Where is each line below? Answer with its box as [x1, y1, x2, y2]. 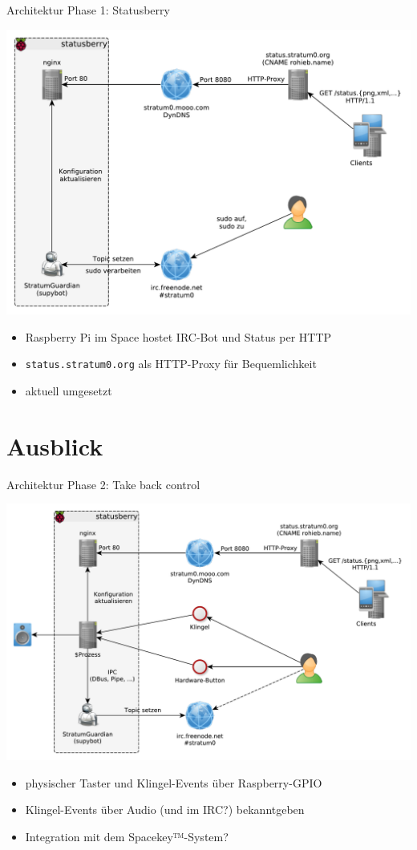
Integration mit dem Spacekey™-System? [25, 828, 229, 844]
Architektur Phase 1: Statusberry [6, 2, 170, 18]
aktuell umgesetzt [25, 382, 112, 399]
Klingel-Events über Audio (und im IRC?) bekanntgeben [25, 801, 305, 818]
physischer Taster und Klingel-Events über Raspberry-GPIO [25, 774, 322, 791]
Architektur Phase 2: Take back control [6, 476, 200, 492]
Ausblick [6, 429, 103, 462]
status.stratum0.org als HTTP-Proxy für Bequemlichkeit [25, 355, 317, 372]
